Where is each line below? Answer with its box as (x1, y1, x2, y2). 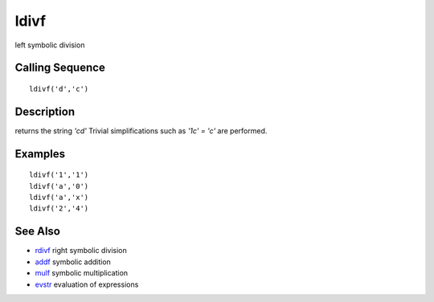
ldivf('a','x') (29, 193, 89, 202)
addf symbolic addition (35, 257, 112, 267)
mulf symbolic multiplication (35, 268, 129, 278)
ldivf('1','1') (29, 170, 89, 180)
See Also (14, 225, 60, 239)
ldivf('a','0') (29, 182, 89, 190)
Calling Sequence (14, 61, 106, 75)
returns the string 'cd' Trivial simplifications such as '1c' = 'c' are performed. (14, 125, 268, 136)
